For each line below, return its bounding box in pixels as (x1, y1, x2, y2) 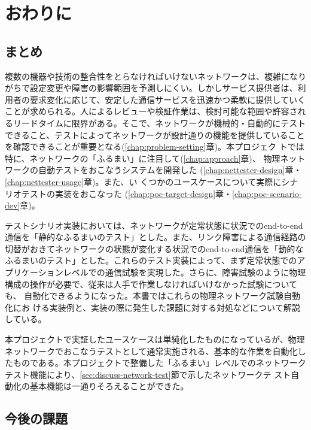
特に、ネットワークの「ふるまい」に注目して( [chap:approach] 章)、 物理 (5, 152, 280, 164)
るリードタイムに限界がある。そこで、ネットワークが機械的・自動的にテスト (5, 116, 306, 129)
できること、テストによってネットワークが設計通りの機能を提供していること (5, 128, 305, 141)
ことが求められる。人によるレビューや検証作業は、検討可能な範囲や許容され (5, 105, 306, 117)
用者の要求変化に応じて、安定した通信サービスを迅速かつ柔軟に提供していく (5, 93, 306, 105)
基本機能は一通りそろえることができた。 (29, 380, 189, 392)
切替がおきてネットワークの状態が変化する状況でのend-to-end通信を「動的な (5, 242, 304, 255)
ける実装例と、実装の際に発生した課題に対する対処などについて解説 (32, 301, 300, 313)
